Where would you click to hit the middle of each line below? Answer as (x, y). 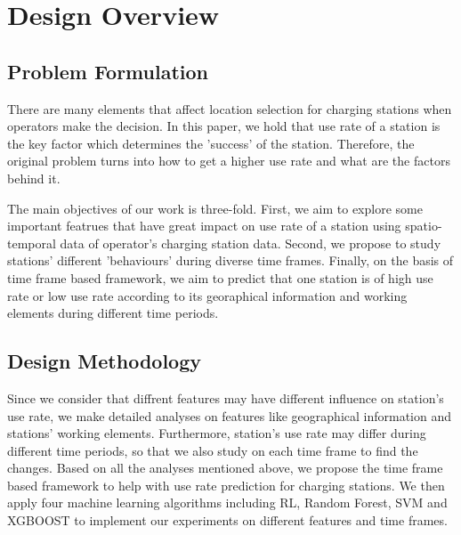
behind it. (34, 178)
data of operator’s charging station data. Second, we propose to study (251, 243)
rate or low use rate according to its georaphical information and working (207, 295)
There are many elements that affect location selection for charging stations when (230, 108)
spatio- (424, 226)
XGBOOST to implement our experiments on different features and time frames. (227, 520)
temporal (32, 243)
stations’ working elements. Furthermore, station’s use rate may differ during (217, 433)
